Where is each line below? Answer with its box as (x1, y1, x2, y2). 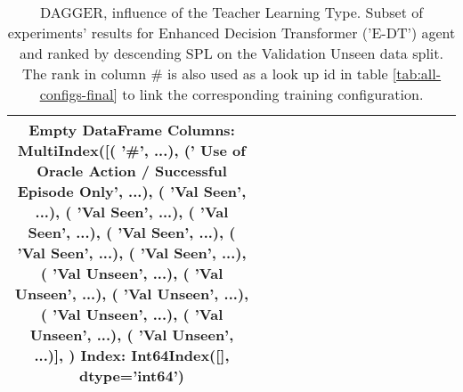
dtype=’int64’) (79, 365, 184, 386)
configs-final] (39, 84, 118, 104)
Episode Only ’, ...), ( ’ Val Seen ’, (17, 181, 247, 201)
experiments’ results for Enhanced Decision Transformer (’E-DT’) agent (7, 22, 456, 43)
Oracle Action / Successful (37, 160, 227, 181)
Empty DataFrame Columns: (28, 119, 235, 140)
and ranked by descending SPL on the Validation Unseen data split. (20, 43, 443, 63)
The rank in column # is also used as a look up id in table (21, 63, 388, 84)
